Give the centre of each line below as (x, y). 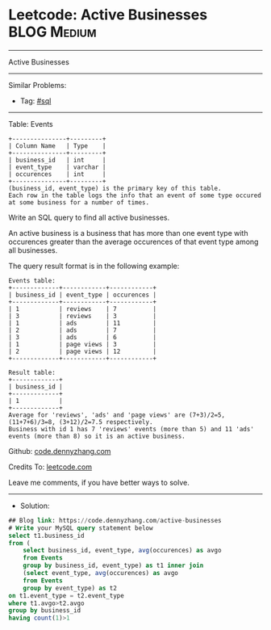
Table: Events (31, 124)
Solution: (35, 506)
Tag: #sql (35, 101)
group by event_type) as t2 (70, 588)
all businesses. (33, 250)
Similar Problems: (38, 85)
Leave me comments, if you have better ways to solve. (99, 482)
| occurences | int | (57, 174)
